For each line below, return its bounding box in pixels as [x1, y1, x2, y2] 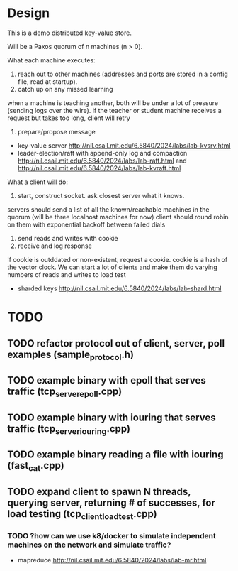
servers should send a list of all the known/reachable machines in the [7, 205, 210, 214]
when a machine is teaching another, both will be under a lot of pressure [7, 98, 218, 107]
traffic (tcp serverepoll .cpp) [7, 386, 123, 399]
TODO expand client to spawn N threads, [7, 485, 191, 498]
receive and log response [17, 241, 92, 250]
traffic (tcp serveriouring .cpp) [7, 423, 131, 436]
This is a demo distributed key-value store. [7, 28, 132, 37]
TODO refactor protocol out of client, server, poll [7, 337, 225, 349]
